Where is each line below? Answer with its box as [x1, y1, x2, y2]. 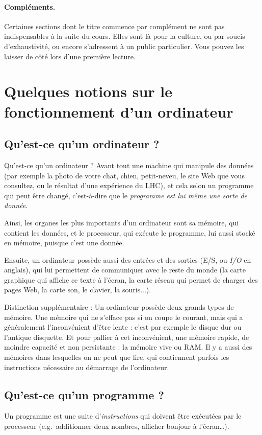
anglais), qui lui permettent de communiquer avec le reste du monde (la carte [4, 264, 246, 275]
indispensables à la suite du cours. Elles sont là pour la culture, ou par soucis [4, 31, 245, 41]
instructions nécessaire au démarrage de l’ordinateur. [4, 361, 169, 372]
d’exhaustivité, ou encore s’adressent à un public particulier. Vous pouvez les [4, 40, 244, 51]
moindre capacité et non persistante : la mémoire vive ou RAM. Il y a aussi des [4, 341, 252, 352]
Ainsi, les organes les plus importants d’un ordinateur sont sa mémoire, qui [4, 217, 239, 227]
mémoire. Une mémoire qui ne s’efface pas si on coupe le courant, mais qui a [4, 311, 243, 322]
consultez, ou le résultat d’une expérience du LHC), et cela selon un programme [4, 180, 254, 191]
